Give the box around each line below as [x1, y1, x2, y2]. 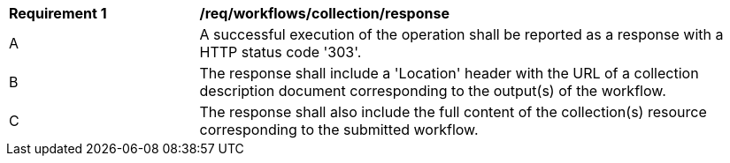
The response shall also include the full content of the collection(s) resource [199, 103, 707, 121]
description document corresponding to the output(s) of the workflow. [199, 82, 666, 100]
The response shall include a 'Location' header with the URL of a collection [199, 64, 699, 82]
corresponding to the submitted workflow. [199, 121, 479, 138]
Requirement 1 [9, 4, 107, 22]
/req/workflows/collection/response [199, 4, 450, 22]
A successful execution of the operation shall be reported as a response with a [199, 26, 724, 43]
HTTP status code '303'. [199, 43, 362, 61]
